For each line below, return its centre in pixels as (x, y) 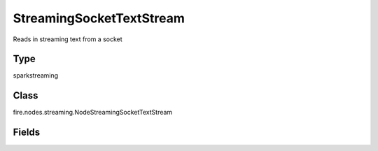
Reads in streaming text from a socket (68, 39)
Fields (27, 132)
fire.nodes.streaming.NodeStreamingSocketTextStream (93, 113)
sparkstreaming (36, 75)
